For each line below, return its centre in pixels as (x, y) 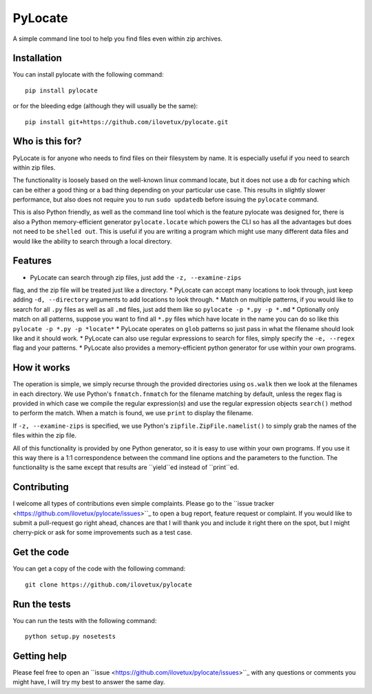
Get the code (41, 552)
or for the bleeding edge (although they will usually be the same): (105, 106)
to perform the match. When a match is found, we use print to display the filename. (133, 413)
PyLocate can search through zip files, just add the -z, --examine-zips (136, 277)
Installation (37, 58)
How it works (41, 368)
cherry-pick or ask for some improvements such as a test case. (103, 533)
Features (32, 261)
